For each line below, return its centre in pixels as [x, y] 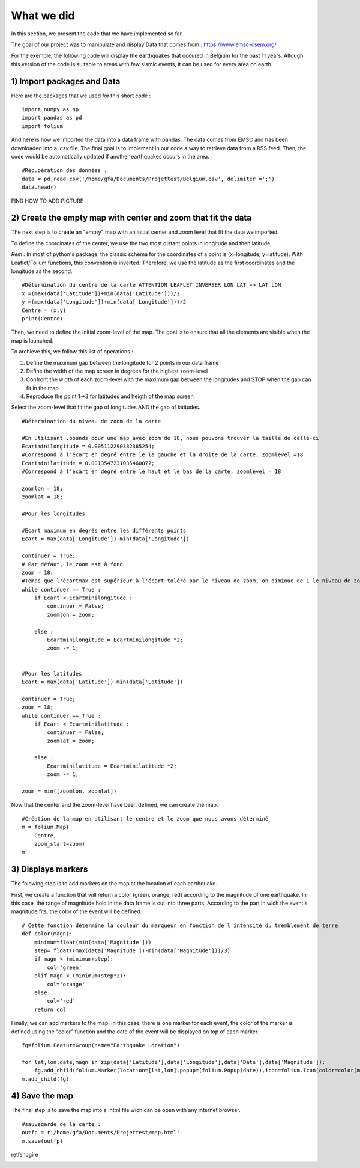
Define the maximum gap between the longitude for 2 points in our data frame [122, 362]
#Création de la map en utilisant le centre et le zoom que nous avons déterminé [145, 818]
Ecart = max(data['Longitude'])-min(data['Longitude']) [106, 539]
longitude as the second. [42, 271]
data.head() [39, 187]
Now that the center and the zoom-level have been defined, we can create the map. [115, 805]
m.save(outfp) [42, 1141]
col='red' [61, 1001]
